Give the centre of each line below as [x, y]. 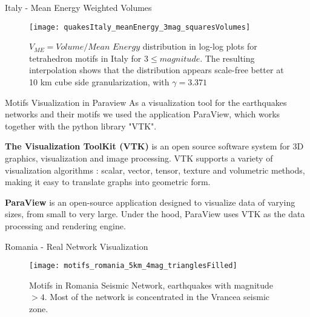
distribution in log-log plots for [200, 46]
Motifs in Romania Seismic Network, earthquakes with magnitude [151, 285]
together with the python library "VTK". [81, 126]
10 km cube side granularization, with [99, 82]
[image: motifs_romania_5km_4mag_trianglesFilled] [133, 266]
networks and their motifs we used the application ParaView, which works [143, 114]
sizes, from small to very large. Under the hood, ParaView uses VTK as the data [155, 214]
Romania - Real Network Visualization [77, 246]
